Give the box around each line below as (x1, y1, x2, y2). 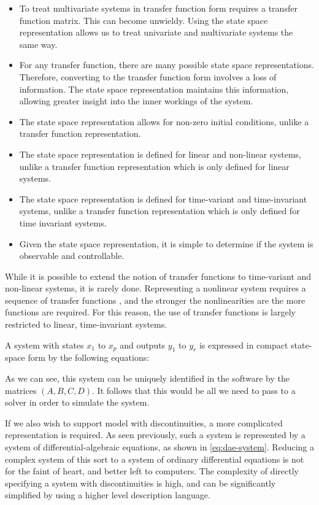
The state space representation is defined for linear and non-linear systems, (19, 147, 302, 160)
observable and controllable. (19, 249, 125, 262)
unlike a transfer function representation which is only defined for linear (19, 160, 290, 172)
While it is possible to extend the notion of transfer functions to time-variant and (5, 269, 312, 282)
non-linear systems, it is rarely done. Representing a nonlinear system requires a (5, 282, 306, 295)
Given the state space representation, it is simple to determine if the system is (19, 237, 313, 250)
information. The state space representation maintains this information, (19, 82, 289, 95)
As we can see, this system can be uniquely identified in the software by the (5, 372, 290, 385)
